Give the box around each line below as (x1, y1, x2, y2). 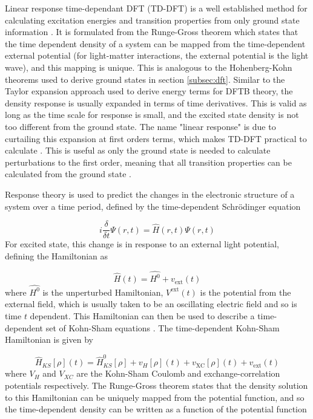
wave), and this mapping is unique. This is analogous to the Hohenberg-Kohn (5, 60, 292, 73)
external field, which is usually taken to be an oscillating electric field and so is (5, 297, 297, 310)
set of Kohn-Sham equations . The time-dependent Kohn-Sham (45, 321, 280, 334)
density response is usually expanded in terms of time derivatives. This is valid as (5, 96, 307, 109)
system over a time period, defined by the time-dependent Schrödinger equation (5, 200, 301, 212)
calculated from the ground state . (5, 167, 132, 180)
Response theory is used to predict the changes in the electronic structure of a (5, 187, 295, 200)
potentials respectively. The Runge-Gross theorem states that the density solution (5, 379, 308, 392)
